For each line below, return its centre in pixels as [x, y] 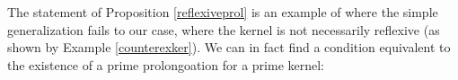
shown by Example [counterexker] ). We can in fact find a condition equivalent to [229, 47]
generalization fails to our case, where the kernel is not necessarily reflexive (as [224, 29]
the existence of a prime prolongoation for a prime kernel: [166, 64]
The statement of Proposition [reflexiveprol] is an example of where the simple [223, 12]
